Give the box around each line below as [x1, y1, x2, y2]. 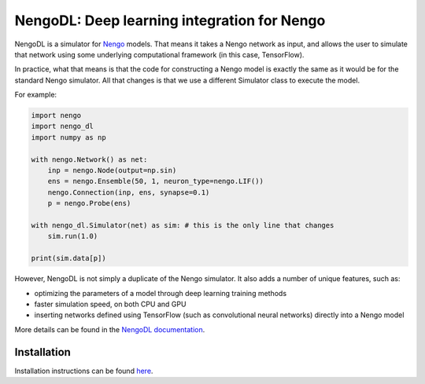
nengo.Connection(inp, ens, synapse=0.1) [47, 188, 210, 196]
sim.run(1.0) [47, 232, 98, 241]
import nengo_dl [31, 122, 94, 131]
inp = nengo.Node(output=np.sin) [47, 166, 177, 175]
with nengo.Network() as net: [31, 155, 148, 164]
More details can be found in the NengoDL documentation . [14, 324, 205, 334]
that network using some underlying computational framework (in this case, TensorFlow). [14, 49, 305, 59]
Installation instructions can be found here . [14, 366, 153, 375]
